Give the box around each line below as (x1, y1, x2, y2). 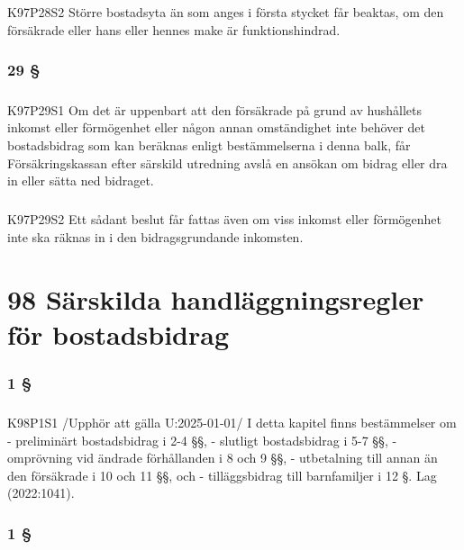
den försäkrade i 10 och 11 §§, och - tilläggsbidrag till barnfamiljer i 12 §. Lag (7, 465, 437, 484)
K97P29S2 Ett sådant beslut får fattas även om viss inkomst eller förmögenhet (7, 210, 442, 229)
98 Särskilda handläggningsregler (7, 280, 424, 317)
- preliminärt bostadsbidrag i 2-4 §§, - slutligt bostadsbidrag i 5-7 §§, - (7, 430, 397, 449)
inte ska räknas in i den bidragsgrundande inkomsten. (7, 227, 304, 246)
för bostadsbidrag (7, 315, 230, 352)
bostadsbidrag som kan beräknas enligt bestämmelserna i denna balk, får (7, 135, 411, 154)
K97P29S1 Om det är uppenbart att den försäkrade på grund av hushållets (7, 100, 422, 119)
